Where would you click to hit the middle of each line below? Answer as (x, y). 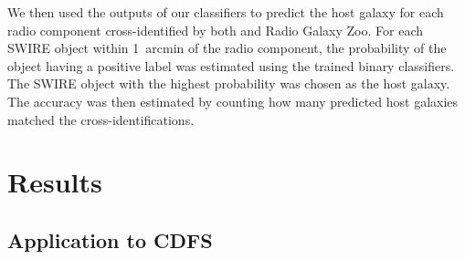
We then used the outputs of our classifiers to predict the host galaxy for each (226, 12)
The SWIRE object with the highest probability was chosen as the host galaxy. (229, 83)
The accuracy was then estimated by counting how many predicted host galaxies (233, 101)
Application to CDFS (110, 239)
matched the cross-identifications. (101, 119)
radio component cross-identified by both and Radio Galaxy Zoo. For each (216, 30)
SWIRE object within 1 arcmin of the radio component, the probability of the (227, 48)
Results (55, 182)
